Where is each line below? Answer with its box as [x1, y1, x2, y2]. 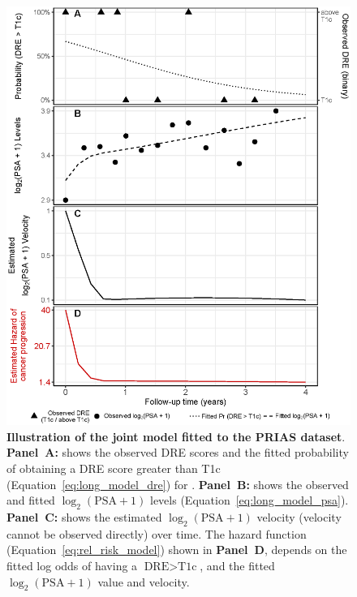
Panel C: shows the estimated [6, 509, 162, 526]
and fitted [6, 492, 55, 509]
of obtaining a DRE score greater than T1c [6, 460, 221, 477]
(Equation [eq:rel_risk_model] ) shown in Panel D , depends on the [6, 541, 347, 558]
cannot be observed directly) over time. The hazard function [6, 525, 307, 542]
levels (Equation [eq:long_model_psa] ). [150, 492, 349, 509]
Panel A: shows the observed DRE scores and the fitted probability [6, 444, 349, 461]
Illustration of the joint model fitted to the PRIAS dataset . [6, 427, 346, 445]
